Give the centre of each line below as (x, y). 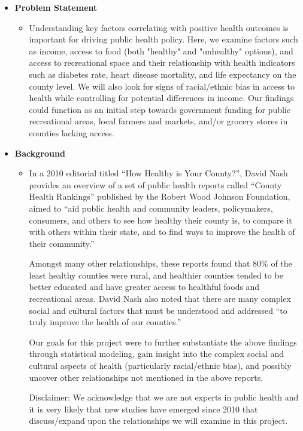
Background (40, 153)
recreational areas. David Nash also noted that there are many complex (160, 299)
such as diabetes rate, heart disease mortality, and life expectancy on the (163, 74)
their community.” (62, 243)
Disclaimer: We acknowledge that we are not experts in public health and (164, 397)
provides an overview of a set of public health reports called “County (155, 184)
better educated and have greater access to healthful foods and (144, 287)
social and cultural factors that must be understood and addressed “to (158, 310)
